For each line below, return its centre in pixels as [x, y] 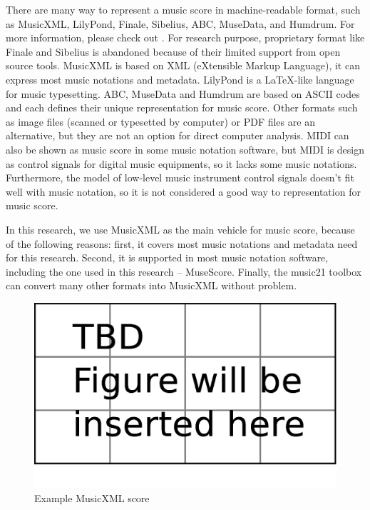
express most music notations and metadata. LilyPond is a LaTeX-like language [180, 79]
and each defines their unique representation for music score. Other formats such [182, 107]
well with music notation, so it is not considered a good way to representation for [183, 191]
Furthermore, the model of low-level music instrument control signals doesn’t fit [180, 177]
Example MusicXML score [92, 498]
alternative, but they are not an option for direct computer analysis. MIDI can [178, 135]
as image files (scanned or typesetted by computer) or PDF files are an [160, 121]
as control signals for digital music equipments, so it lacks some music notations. [181, 163]
